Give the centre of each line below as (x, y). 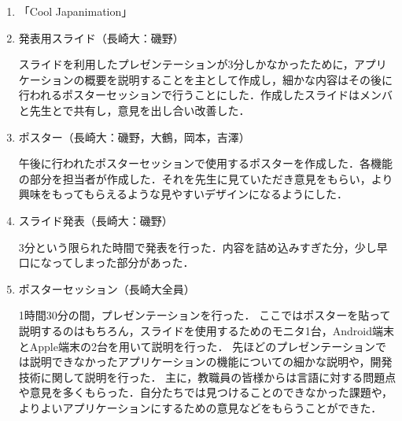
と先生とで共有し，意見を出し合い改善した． (134, 110)
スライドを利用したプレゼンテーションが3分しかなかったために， (186, 64)
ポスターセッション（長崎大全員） (107, 288)
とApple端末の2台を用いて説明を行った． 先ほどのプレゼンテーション (197, 346)
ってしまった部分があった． (123, 262)
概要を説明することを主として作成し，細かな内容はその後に (239, 79)
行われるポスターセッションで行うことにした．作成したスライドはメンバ (206, 95)
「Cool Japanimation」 (76, 11)
